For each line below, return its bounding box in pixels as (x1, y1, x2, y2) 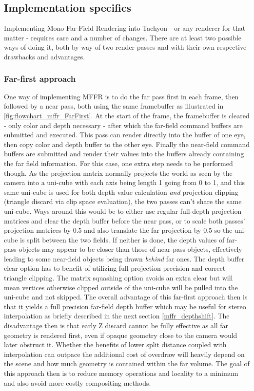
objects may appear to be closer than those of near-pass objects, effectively (19, 244, 242, 254)
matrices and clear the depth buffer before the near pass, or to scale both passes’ (4, 215, 245, 225)
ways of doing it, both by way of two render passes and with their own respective (4, 42, 247, 52)
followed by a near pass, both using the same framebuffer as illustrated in (4, 101, 224, 111)
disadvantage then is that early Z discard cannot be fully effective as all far (4, 320, 229, 331)
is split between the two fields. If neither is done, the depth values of (20, 234, 225, 244)
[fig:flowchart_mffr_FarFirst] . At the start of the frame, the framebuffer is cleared (4, 110, 250, 120)
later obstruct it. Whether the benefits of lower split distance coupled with (4, 339, 227, 350)
